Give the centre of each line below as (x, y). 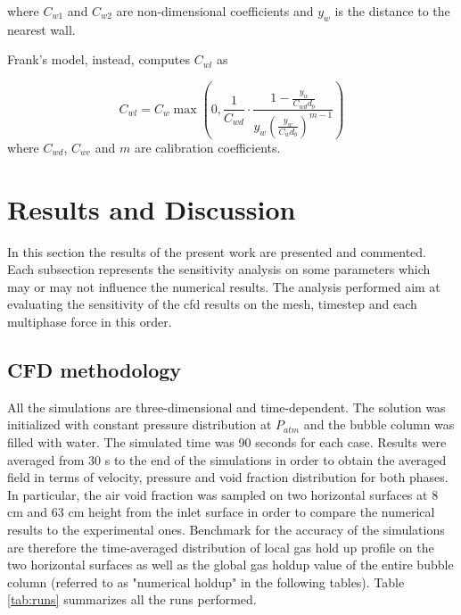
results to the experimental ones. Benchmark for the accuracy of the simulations (226, 529)
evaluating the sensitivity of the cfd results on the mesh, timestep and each (212, 304)
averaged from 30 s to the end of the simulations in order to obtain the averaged (227, 459)
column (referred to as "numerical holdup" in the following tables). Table (206, 582)
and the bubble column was (379, 424)
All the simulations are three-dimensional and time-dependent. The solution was (226, 407)
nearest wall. (41, 29)
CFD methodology (95, 370)
